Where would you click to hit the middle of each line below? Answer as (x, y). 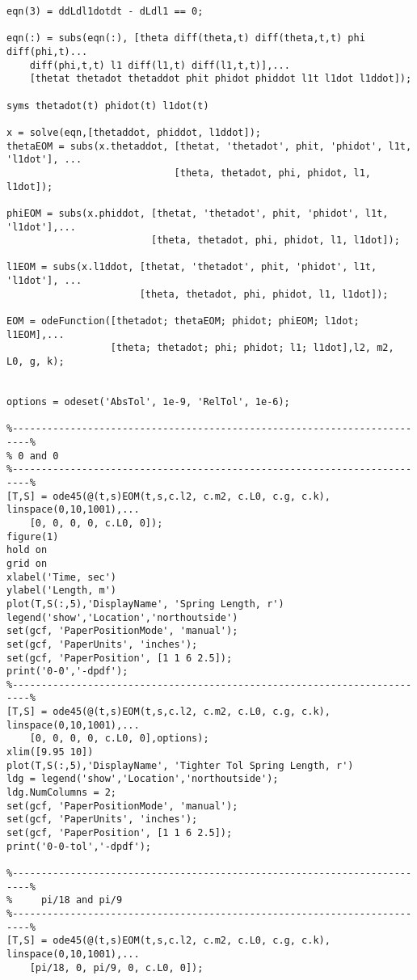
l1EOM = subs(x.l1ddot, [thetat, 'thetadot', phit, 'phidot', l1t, (192, 267)
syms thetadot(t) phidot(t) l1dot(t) (108, 106)
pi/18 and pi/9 (82, 900)
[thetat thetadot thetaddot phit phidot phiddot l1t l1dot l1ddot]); (221, 79)
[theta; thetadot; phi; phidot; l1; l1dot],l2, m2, (252, 348)
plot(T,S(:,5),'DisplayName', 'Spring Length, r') (145, 604)
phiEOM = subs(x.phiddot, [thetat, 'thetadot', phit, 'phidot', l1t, (198, 213)
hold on (27, 550)
